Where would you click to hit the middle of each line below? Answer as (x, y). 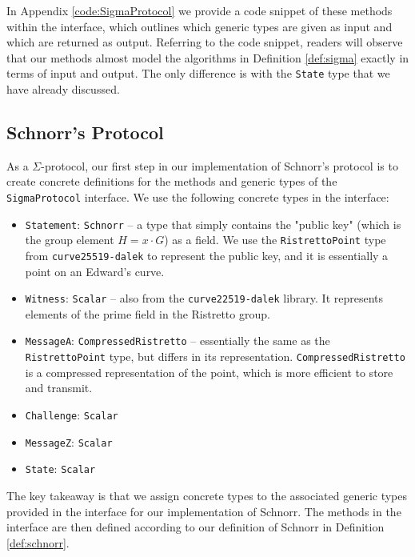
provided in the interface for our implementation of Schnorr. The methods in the (204, 511)
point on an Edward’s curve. (95, 271)
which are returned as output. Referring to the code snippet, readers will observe (205, 42)
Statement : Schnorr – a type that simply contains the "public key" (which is (213, 224)
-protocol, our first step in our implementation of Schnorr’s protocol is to (219, 165)
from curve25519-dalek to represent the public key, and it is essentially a (207, 255)
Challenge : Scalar (72, 414)
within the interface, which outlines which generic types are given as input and (200, 26)
